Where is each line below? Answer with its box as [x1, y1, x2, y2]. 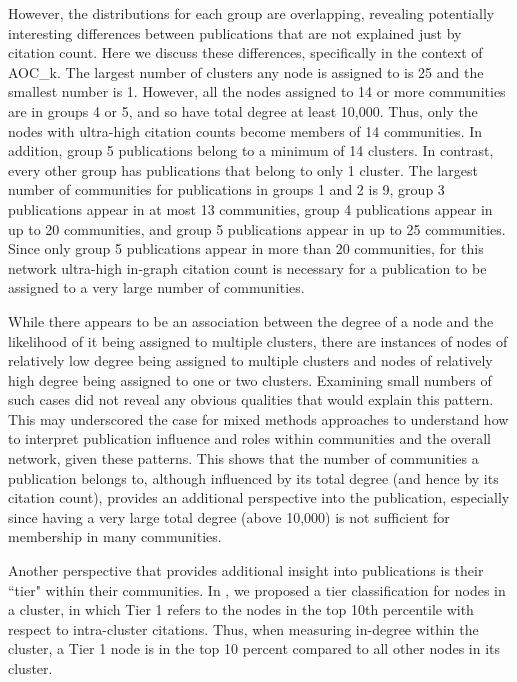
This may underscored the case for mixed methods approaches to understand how [8, 408, 509, 429]
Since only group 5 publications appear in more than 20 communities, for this [8, 238, 484, 259]
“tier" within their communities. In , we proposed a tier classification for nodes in [8, 579, 506, 600]
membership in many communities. [8, 526, 222, 547]
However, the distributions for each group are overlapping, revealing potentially [8, 3, 495, 23]
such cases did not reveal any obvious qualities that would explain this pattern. [8, 389, 494, 410]
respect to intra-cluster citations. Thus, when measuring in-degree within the [8, 618, 479, 639]
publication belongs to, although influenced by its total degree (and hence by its [8, 467, 499, 488]
